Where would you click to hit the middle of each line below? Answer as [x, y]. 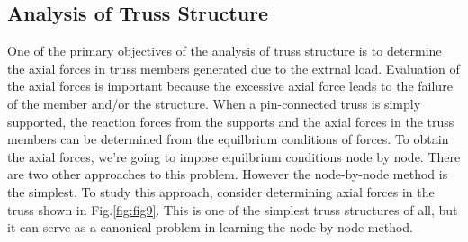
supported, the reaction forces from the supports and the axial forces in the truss [231, 121]
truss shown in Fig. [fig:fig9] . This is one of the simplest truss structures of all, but [233, 209]
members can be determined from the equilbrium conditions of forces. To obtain [228, 139]
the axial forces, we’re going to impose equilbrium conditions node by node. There [234, 156]
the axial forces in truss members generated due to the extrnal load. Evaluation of [234, 68]
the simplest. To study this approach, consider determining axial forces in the [221, 191]
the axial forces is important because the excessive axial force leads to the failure [230, 86]
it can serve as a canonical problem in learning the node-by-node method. [210, 227]
